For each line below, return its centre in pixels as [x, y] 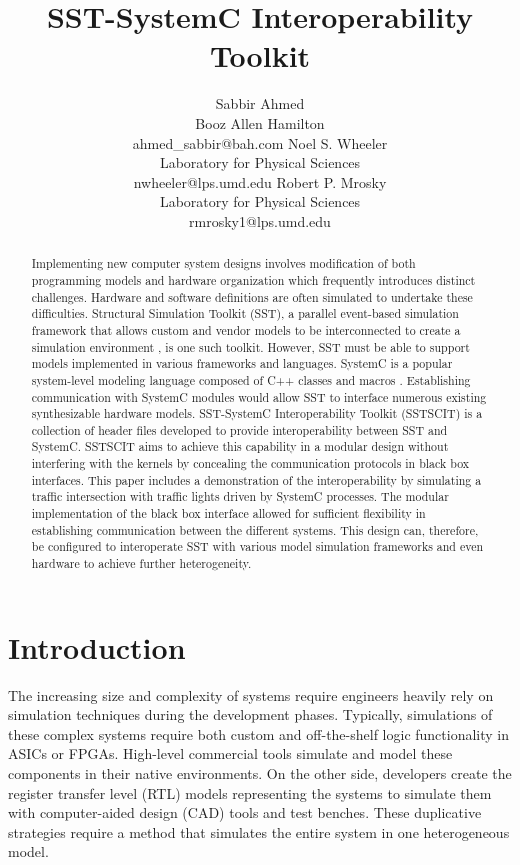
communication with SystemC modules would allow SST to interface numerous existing [259, 396]
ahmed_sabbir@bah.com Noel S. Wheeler [260, 142]
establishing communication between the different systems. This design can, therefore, [255, 529]
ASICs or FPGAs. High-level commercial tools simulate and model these [230, 753]
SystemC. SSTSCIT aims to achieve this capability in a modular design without [240, 446]
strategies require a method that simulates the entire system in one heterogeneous [259, 831]
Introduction [97, 646]
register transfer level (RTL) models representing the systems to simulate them [250, 792]
